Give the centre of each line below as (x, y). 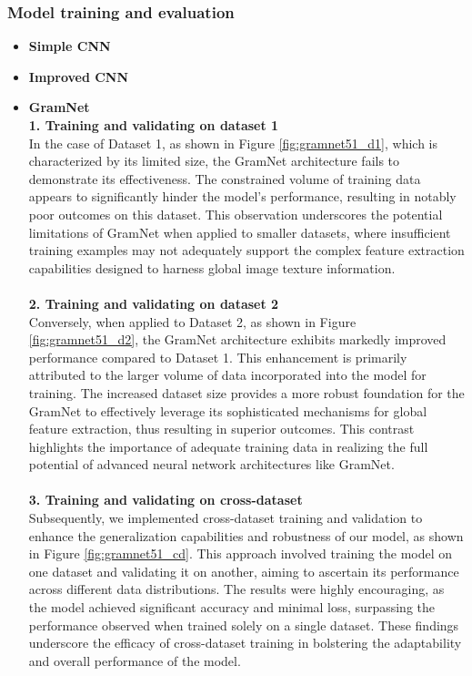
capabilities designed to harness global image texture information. (212, 267)
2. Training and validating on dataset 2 (154, 303)
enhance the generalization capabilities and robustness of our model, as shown (246, 535)
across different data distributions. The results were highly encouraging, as (236, 589)
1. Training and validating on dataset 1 (154, 125)
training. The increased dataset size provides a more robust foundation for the (246, 392)
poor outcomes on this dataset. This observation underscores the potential (236, 214)
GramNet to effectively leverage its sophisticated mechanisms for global (228, 410)
